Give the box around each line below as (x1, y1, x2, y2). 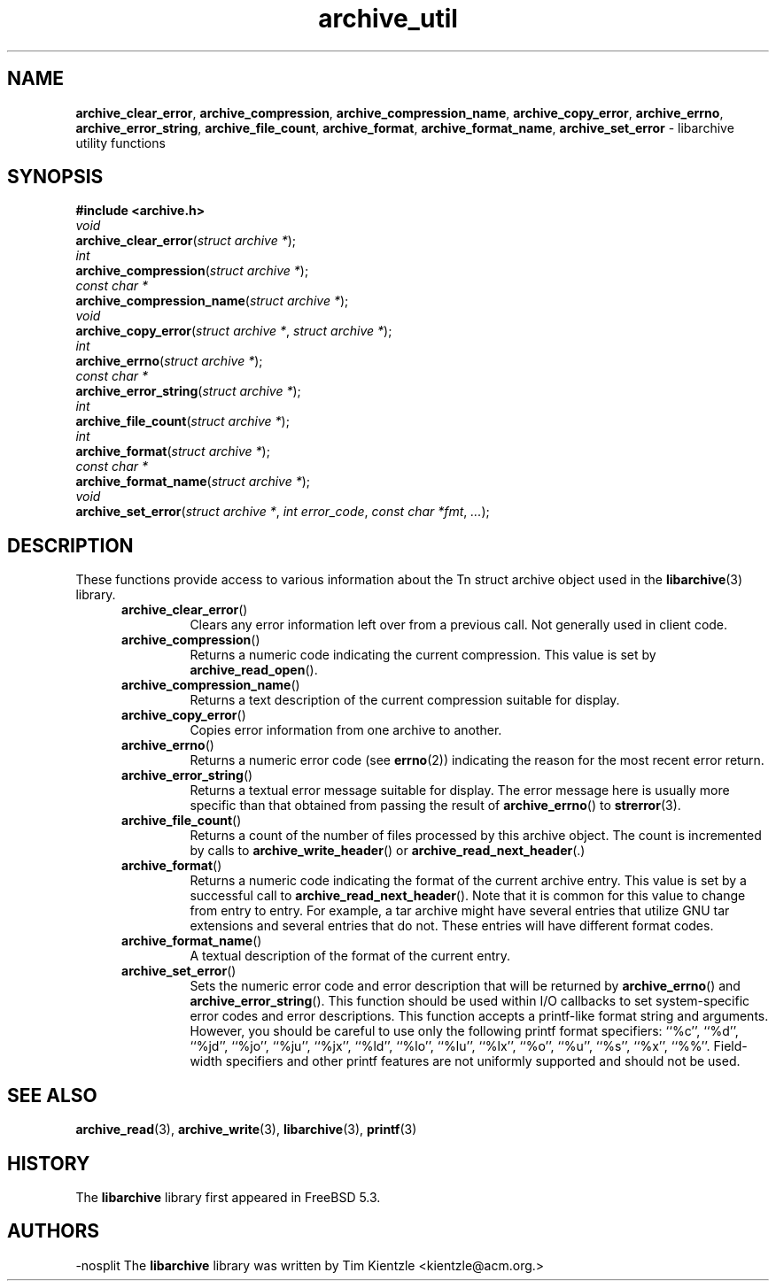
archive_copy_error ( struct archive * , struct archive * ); (75, 323, 392, 339)
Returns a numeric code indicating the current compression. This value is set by (190, 647, 656, 663)
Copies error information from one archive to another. (190, 722, 502, 738)
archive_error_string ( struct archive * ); (75, 383, 301, 399)
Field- (713, 1038, 748, 1054)
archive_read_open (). (190, 662, 318, 678)
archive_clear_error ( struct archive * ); (75, 233, 297, 249)
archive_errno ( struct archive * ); (75, 353, 263, 369)
